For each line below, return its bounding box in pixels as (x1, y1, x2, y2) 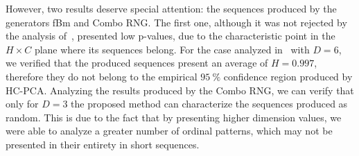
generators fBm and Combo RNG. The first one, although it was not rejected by (6, 15, 347, 29)
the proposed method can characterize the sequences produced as (71, 96, 348, 111)
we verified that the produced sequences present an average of (6, 55, 268, 70)
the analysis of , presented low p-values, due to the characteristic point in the (6, 28, 335, 43)
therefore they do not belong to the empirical (6, 69, 198, 83)
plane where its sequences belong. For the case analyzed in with (34, 42, 310, 56)
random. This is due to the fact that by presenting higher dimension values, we (6, 110, 342, 124)
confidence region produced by (223, 69, 353, 83)
